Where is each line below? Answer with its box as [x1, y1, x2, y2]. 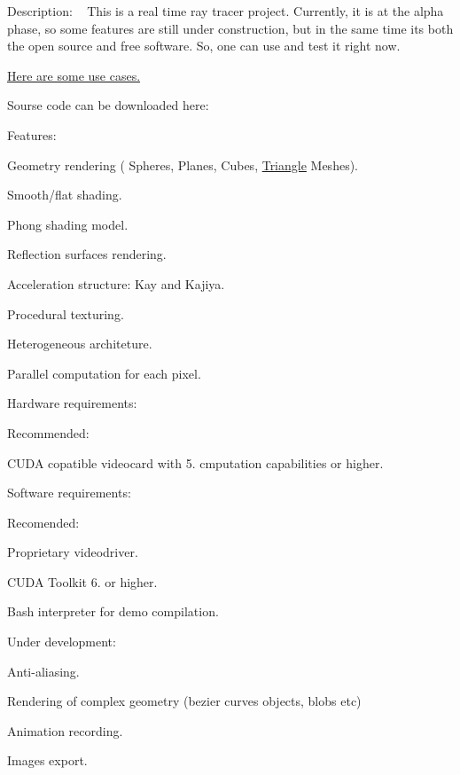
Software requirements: [7, 483, 131, 502]
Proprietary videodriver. [7, 543, 138, 561]
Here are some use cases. [7, 66, 141, 84]
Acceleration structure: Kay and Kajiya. [7, 274, 225, 293]
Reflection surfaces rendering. [7, 245, 167, 263]
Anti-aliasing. [7, 661, 80, 680]
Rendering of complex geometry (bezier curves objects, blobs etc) [7, 692, 362, 710]
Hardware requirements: [7, 394, 137, 412]
